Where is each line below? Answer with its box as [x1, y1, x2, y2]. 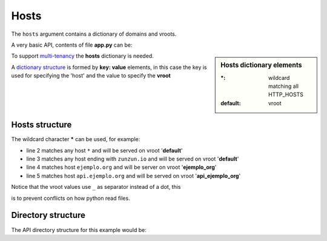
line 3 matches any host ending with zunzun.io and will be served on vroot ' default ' [26, 155, 239, 163]
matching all [268, 82, 299, 90]
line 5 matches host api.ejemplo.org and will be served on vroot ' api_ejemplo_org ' [26, 172, 241, 179]
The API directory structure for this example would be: [11, 226, 147, 233]
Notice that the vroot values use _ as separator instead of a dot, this [11, 183, 181, 191]
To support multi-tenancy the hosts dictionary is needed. [11, 52, 154, 60]
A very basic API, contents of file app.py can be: [11, 41, 133, 48]
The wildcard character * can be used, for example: [11, 136, 140, 143]
